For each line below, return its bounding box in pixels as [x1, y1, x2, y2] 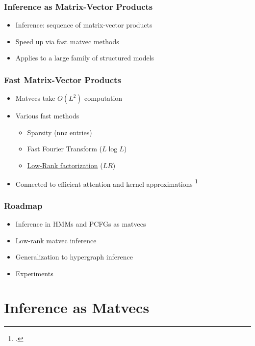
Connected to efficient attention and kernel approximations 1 [15, 177, 198, 189]
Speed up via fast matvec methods [15, 36, 119, 46]
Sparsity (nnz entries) [27, 127, 92, 137]
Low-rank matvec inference [15, 235, 97, 245]
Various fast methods [15, 111, 79, 121]
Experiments [15, 268, 53, 278]
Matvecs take [15, 93, 55, 103]
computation [84, 93, 123, 103]
